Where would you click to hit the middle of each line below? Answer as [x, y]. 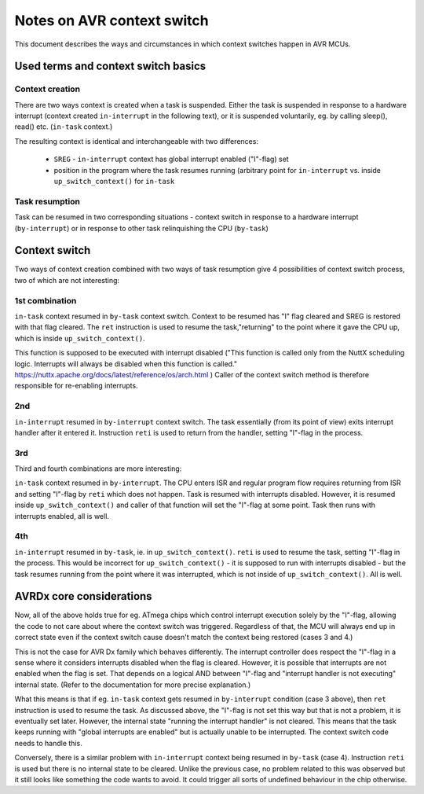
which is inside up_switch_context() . [80, 338]
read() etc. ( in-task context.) [64, 127]
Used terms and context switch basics [110, 66]
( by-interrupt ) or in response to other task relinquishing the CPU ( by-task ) [141, 228]
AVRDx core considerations [83, 596]
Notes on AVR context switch [111, 20]
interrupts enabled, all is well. [62, 516]
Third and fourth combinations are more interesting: [98, 469]
